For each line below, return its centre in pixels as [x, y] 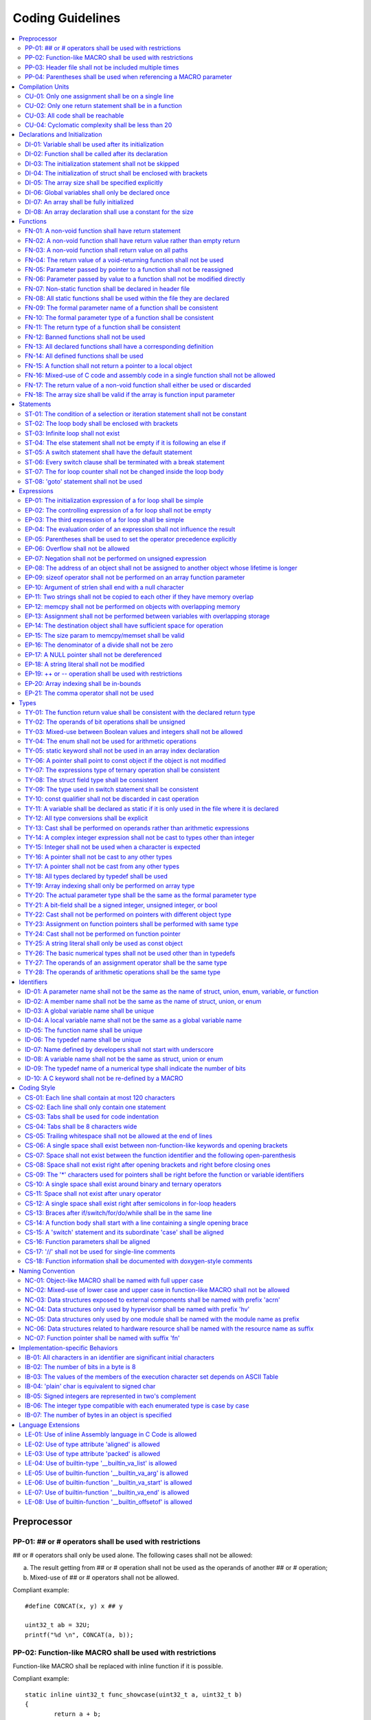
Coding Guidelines [67, 18]
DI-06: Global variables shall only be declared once [98, 192]
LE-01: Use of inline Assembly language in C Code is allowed [111, 1434]
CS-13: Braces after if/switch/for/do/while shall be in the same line [119, 1213]
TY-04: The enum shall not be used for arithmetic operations [111, 741]
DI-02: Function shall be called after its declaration [97, 154]
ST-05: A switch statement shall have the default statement [109, 452]
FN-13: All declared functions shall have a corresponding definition [120, 347]
